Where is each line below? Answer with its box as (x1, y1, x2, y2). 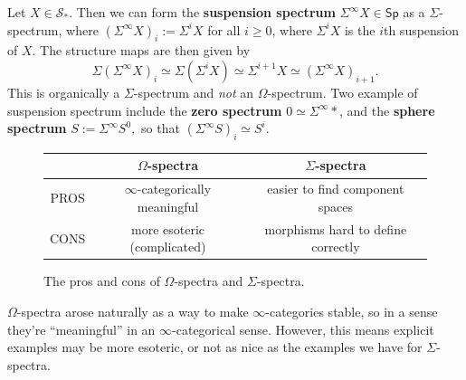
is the (344, 20, 376, 39)
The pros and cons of (43, 271, 160, 290)
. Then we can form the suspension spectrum (69, 3, 336, 21)
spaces (318, 196, 353, 215)
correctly (311, 237, 360, 256)
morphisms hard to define (264, 219, 407, 238)
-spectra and (174, 271, 243, 290)
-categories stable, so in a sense (265, 302, 438, 321)
